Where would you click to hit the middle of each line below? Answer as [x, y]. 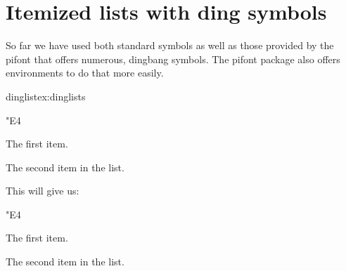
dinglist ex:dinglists [46, 96]
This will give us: [43, 191]
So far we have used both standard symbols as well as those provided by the [170, 45]
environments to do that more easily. [85, 73]
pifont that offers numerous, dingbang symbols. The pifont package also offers [173, 59]
